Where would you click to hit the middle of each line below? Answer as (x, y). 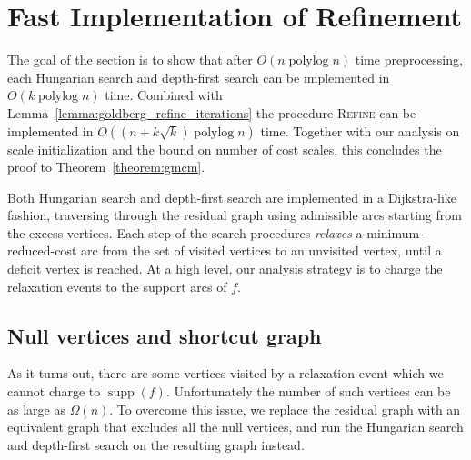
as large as (36, 409)
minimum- (395, 232)
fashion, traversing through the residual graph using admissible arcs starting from (235, 215)
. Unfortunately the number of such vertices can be (308, 391)
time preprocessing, (409, 60)
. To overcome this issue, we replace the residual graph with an (285, 409)
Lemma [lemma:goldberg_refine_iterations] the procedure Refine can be (212, 112)
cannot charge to (54, 391)
